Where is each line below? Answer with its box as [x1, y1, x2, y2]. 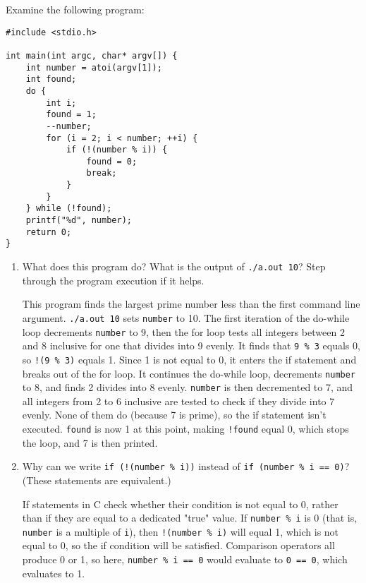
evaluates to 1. [22, 565, 85, 580]
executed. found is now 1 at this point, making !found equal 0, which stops [22, 421, 349, 436]
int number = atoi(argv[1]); [25, 62, 162, 73]
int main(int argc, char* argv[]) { [6, 50, 178, 61]
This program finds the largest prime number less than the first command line [22, 296, 360, 311]
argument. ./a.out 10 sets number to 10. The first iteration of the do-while [22, 310, 350, 325]
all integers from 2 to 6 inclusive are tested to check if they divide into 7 [22, 393, 335, 408]
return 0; [25, 227, 72, 237]
